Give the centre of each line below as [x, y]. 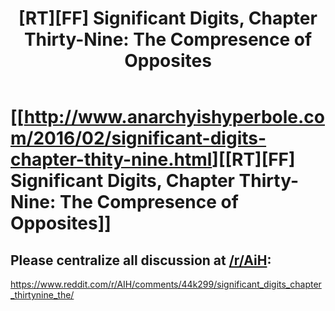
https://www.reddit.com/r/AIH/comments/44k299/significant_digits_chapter [166, 284]
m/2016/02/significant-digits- [138, 138]
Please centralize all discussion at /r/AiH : [141, 260]
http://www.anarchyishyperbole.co [174, 117]
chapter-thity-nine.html [111, 159]
